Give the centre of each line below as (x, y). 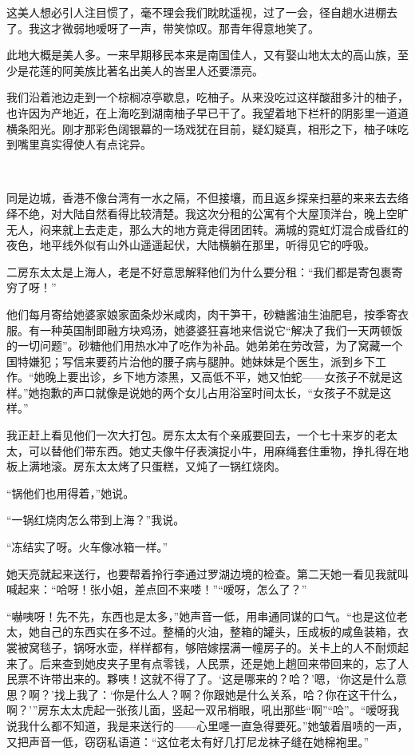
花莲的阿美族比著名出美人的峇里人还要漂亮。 (146, 70)
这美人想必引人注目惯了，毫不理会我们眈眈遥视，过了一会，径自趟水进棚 (196, 12)
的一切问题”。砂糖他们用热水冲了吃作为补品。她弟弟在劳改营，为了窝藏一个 (205, 346)
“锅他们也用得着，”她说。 (71, 493)
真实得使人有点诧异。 (95, 144)
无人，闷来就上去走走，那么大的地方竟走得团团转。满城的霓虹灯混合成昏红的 (207, 229)
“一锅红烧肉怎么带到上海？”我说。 (96, 520)
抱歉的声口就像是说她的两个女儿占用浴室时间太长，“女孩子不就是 (210, 392)
